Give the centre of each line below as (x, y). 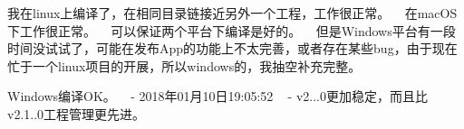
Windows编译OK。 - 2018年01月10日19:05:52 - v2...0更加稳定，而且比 (218, 96)
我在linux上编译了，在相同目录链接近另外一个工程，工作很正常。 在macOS (232, 13)
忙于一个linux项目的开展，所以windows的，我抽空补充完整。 (184, 65)
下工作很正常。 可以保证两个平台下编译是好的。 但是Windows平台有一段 (232, 30)
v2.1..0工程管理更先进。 (77, 113)
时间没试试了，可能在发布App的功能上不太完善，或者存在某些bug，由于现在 (232, 48)
